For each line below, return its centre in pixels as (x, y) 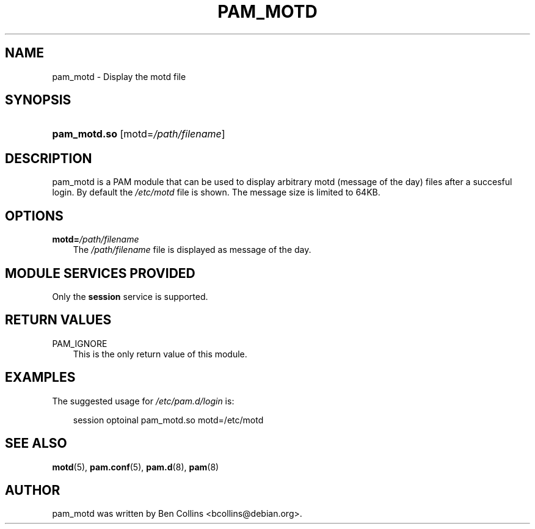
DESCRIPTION (49, 158)
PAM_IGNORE (80, 343)
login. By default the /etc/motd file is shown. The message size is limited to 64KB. (216, 192)
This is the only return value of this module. (160, 354)
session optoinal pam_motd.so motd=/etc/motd (168, 420)
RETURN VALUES (58, 320)
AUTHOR (33, 490)
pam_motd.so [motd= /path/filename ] (139, 134)
